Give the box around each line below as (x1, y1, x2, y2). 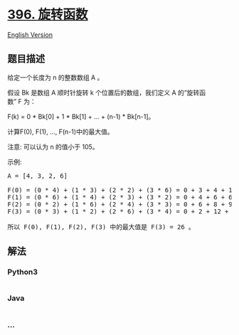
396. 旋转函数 (7, 6, 88, 23)
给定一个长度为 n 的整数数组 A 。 (7, 73, 104, 82)
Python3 (7, 267, 38, 277)
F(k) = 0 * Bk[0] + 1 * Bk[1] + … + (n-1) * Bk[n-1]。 (7, 112, 155, 121)
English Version (7, 30, 53, 39)
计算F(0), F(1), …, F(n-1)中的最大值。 (7, 127, 114, 136)
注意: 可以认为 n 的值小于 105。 (7, 142, 99, 151)
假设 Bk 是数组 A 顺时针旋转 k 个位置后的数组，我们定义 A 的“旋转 (7, 88, 200, 97)
